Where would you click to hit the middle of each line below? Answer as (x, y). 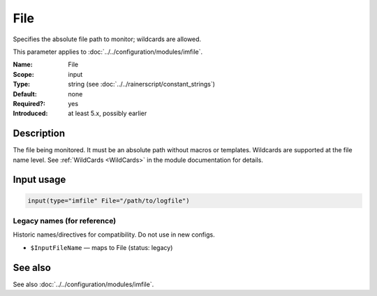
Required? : (29, 103)
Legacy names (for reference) (65, 221)
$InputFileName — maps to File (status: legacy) (102, 247)
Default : (25, 94)
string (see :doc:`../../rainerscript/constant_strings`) (142, 84)
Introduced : (30, 113)
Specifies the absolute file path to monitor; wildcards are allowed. (107, 39)
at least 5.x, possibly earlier (108, 113)
